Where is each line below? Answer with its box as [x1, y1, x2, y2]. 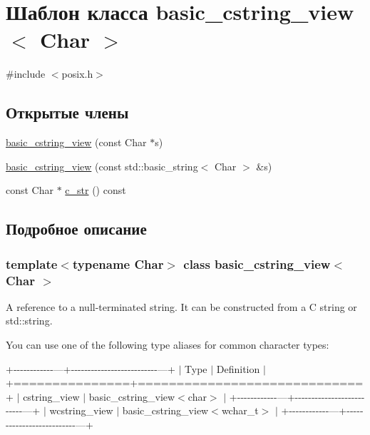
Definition [216, 361, 260, 376]
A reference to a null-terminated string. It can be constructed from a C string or [6, 299, 357, 314]
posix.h [61, 66, 93, 81]
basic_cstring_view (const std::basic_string [6, 158, 198, 173]
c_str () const [65, 183, 126, 198]
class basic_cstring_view [183, 255, 331, 272]
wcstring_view [49, 403, 113, 418]
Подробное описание [6, 217, 147, 240]
